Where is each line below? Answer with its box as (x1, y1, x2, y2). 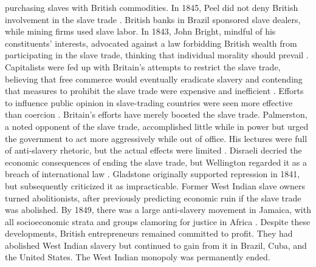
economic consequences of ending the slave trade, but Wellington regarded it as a (5, 155, 307, 168)
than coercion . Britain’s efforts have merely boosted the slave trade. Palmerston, (5, 108, 307, 121)
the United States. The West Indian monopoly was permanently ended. (5, 251, 270, 263)
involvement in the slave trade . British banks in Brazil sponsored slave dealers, (5, 13, 301, 25)
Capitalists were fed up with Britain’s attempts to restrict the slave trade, (5, 60, 281, 73)
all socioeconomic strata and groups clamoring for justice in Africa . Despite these (5, 215, 311, 228)
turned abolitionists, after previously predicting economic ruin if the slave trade (5, 191, 301, 204)
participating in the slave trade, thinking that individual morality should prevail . (5, 49, 309, 61)
